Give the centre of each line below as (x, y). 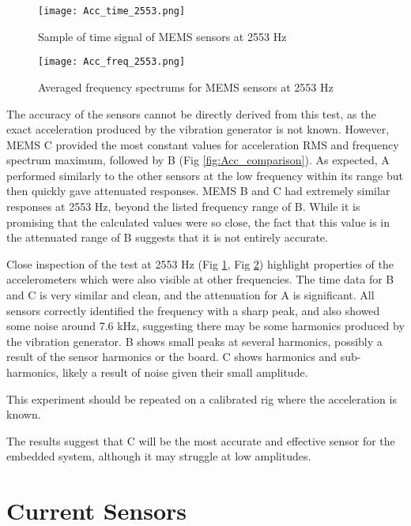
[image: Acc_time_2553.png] (112, 11)
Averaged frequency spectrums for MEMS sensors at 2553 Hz (186, 86)
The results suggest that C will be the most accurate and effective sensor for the (201, 440)
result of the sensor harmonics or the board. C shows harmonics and (172, 357)
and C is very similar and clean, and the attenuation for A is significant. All (190, 295)
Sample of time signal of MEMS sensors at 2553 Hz (162, 36)
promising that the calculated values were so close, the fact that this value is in (198, 222)
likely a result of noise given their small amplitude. (185, 372)
